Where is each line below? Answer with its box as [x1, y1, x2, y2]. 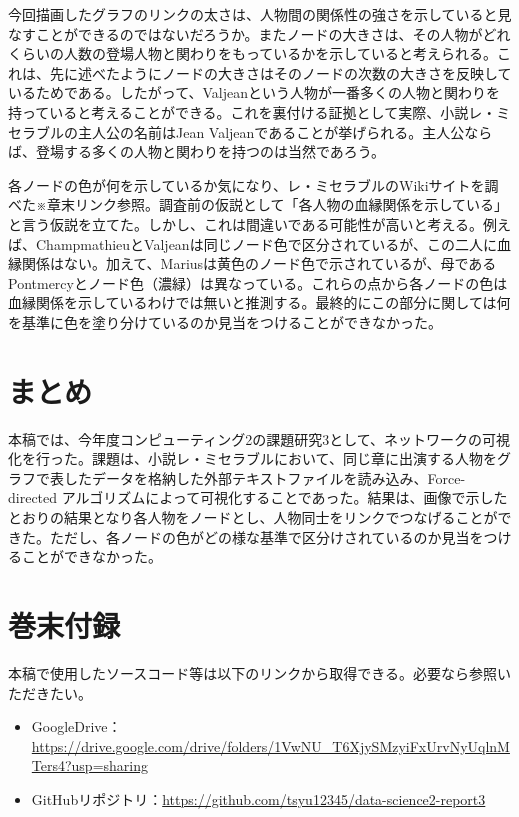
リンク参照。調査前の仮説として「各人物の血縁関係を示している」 [74, 194, 509, 215]
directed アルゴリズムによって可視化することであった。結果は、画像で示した [8, 487, 508, 508]
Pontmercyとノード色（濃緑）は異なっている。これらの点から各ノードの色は [8, 272, 508, 293]
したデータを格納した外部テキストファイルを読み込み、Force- [63, 467, 466, 488]
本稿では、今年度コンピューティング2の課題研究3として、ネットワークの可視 [8, 428, 511, 449]
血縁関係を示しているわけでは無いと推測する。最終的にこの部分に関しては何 [8, 292, 511, 313]
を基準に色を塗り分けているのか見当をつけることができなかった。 [8, 311, 442, 332]
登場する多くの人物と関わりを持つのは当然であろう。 [35, 141, 386, 162]
